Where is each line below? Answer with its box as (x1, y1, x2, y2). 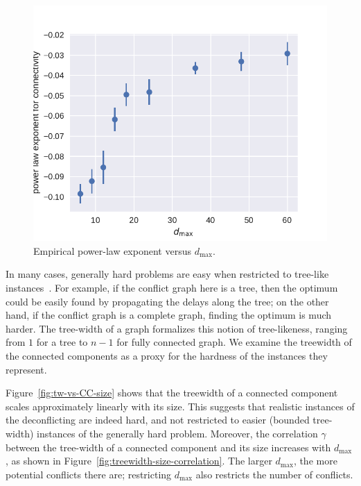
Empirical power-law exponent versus (33, 243, 191, 258)
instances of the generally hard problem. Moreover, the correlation (37, 426, 318, 440)
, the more (293, 453, 337, 468)
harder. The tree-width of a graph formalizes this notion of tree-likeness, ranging (6, 321, 348, 335)
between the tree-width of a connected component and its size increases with (6, 439, 331, 454)
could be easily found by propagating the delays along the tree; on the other (6, 294, 329, 308)
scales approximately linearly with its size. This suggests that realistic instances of (6, 399, 355, 413)
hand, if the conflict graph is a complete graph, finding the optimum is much (6, 308, 332, 322)
